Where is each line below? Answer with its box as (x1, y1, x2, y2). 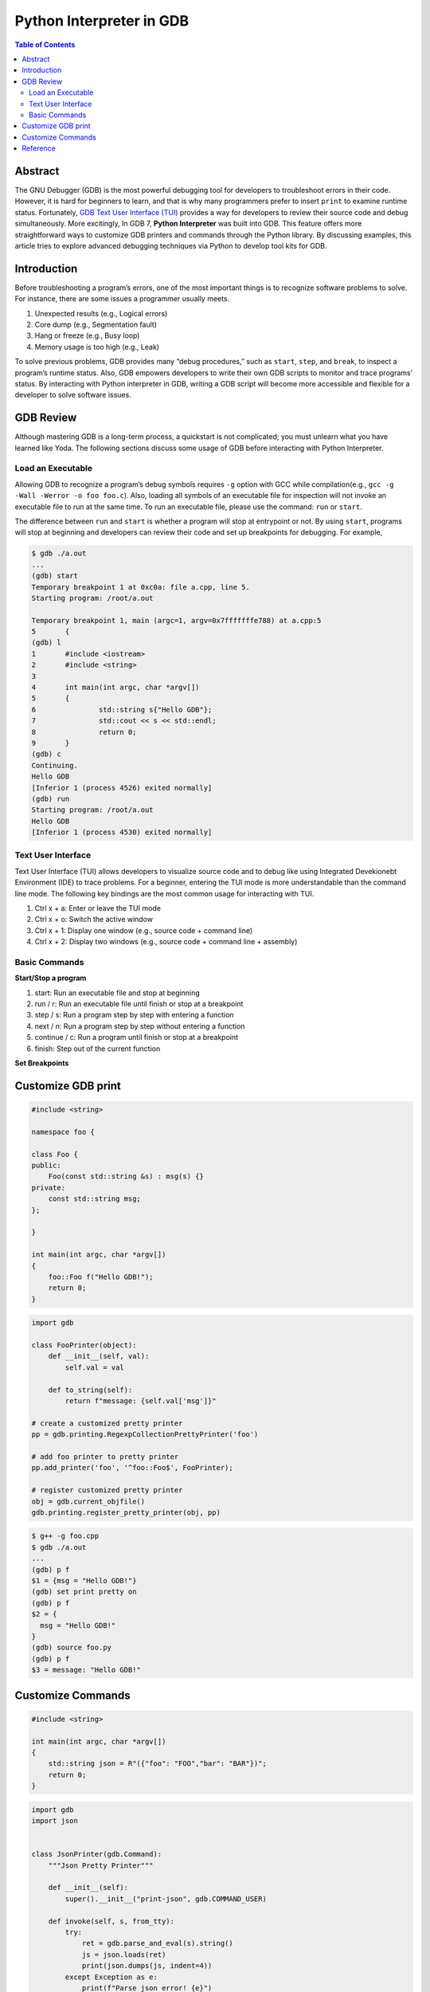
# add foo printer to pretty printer (31, 1452, 179, 1461)
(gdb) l (31, 638, 61, 647)
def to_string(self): (48, 1385, 133, 1394)
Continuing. (31, 761, 79, 770)
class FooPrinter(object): (31, 1341, 137, 1350)
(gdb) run (31, 794, 70, 803)
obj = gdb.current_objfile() (31, 1496, 146, 1506)
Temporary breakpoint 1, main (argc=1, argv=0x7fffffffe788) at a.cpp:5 (31, 616, 322, 625)
